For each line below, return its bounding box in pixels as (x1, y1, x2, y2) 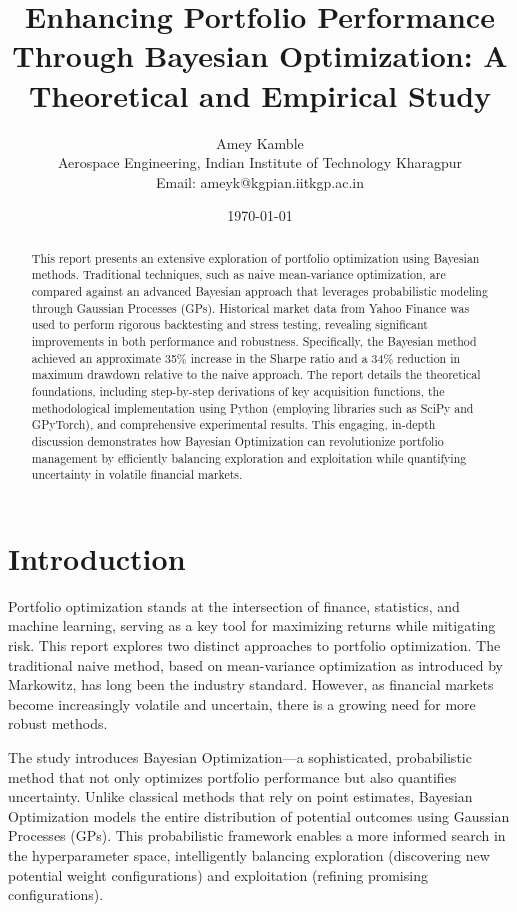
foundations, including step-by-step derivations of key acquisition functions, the (31, 382, 445, 399)
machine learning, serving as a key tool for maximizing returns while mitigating (8, 615, 496, 636)
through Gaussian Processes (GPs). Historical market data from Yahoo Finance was (31, 299, 470, 316)
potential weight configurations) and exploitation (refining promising (8, 864, 428, 885)
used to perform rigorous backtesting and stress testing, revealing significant (31, 316, 428, 333)
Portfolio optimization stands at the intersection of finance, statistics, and (8, 595, 460, 616)
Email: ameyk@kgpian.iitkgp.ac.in (156, 171, 364, 192)
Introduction (8, 537, 186, 578)
